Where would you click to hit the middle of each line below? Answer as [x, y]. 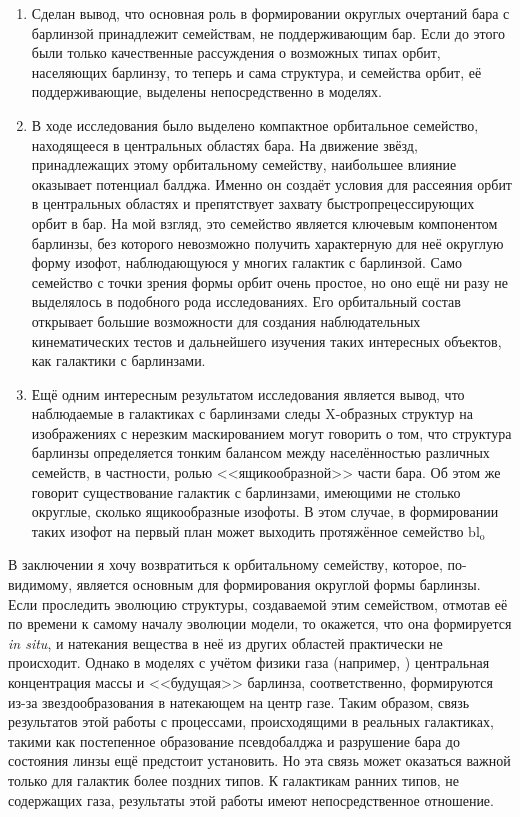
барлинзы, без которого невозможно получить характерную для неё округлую [267, 242]
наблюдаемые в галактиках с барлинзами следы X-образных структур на [252, 413]
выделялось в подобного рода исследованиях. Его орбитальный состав [246, 301]
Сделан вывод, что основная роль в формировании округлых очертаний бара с [270, 13]
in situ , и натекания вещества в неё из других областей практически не [225, 642]
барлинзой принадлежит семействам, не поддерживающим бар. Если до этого [268, 32]
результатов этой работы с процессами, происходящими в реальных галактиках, [251, 721]
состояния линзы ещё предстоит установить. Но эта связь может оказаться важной [259, 760]
